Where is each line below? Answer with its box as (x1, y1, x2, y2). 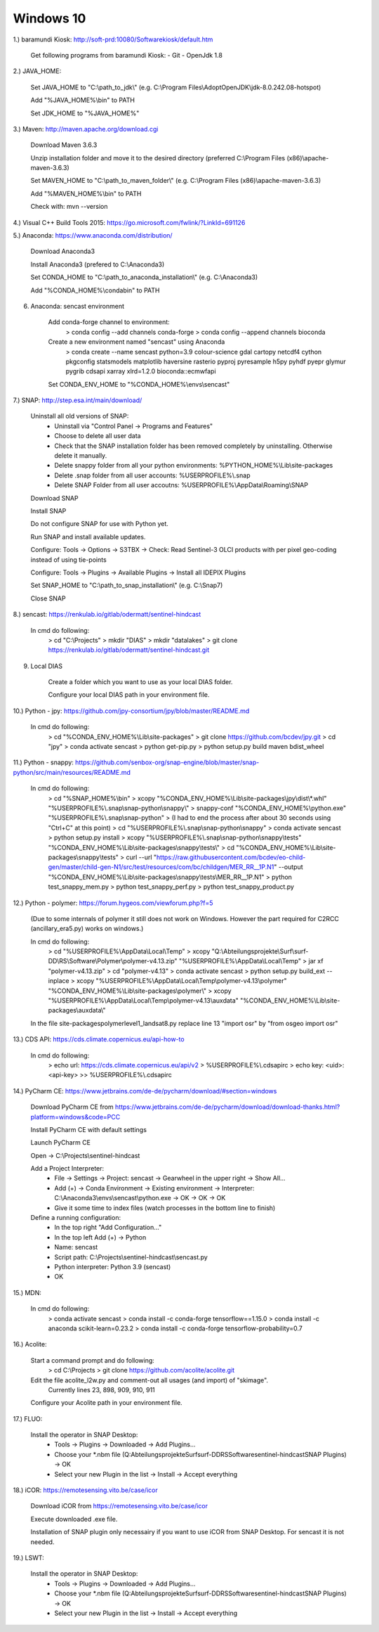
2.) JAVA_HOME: (13, 67, 62, 75)
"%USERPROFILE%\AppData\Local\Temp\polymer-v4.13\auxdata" (48, 996, 239, 1005)
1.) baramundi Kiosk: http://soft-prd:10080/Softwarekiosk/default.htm (13, 35, 213, 44)
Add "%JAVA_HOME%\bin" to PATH (30, 96, 135, 105)
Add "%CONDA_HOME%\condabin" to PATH (30, 285, 160, 295)
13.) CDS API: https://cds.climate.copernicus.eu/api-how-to (13, 1035, 185, 1043)
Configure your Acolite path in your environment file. (30, 1399, 182, 1407)
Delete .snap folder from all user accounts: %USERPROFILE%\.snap (54, 471, 251, 480)
